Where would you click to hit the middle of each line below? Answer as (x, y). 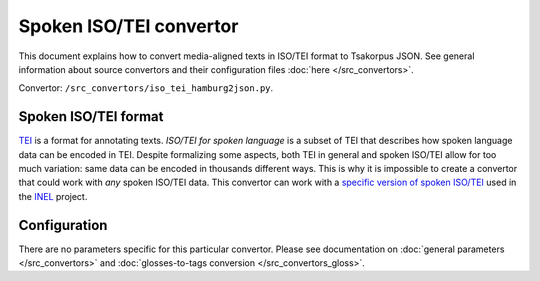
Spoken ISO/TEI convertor (128, 26)
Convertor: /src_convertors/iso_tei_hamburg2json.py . (146, 88)
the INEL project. (53, 196)
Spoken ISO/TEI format (91, 116)
